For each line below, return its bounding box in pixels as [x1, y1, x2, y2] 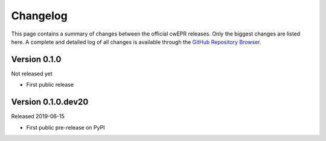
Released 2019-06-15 [11, 113, 65, 120]
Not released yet [11, 70, 53, 77]
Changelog [11, 9, 68, 22]
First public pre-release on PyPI [26, 124, 105, 131]
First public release [26, 81, 74, 89]
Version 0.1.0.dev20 [11, 97, 89, 107]
